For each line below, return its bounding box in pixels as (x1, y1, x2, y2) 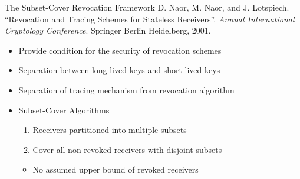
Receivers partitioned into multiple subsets (32, 123, 187, 136)
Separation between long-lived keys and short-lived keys (18, 64, 220, 76)
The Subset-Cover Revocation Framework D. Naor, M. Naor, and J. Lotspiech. (5, 1, 289, 13)
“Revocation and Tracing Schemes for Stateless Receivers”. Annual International (5, 12, 295, 25)
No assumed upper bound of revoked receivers (32, 163, 199, 175)
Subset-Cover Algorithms (18, 103, 110, 116)
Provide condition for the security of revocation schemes (18, 44, 222, 56)
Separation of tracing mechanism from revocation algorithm (18, 83, 235, 96)
